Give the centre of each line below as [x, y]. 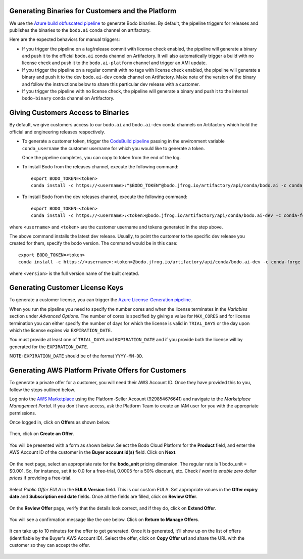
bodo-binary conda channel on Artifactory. [68, 98]
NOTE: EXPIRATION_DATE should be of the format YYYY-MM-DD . [76, 356]
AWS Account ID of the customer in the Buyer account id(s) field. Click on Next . [93, 452]
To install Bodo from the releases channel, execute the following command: [100, 167]
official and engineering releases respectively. [57, 132]
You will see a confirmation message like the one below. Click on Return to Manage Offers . [104, 519]
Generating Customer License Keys [66, 288]
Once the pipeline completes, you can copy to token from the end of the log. [102, 157]
